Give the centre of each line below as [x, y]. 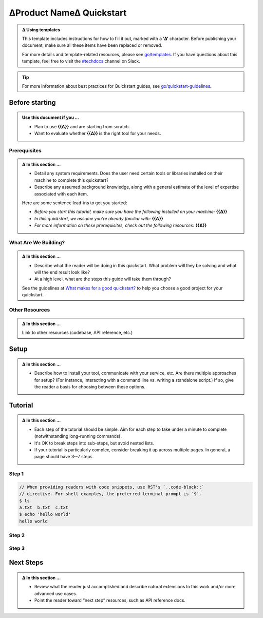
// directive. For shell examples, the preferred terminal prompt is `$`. [111, 494]
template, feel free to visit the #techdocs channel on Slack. [81, 61]
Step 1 [16, 474]
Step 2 [17, 535]
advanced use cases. [56, 593]
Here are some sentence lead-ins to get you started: [75, 203]
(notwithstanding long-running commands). [78, 436]
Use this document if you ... [51, 117]
